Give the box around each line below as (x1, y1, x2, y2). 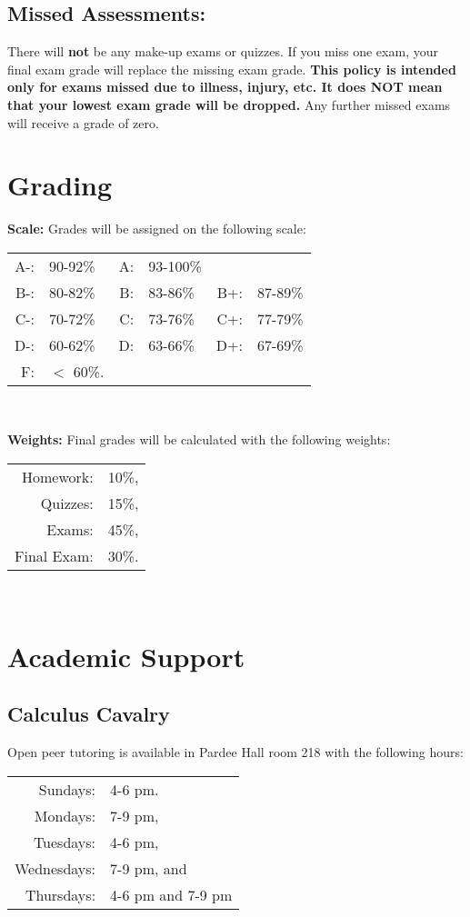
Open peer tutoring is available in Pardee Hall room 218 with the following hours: (7, 743, 464, 762)
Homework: (21, 466, 94, 488)
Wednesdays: (15, 857, 96, 879)
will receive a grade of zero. (7, 113, 159, 132)
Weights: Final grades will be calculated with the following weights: (7, 430, 391, 449)
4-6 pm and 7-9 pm (110, 883, 233, 905)
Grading (7, 166, 113, 204)
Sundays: (38, 778, 96, 800)
